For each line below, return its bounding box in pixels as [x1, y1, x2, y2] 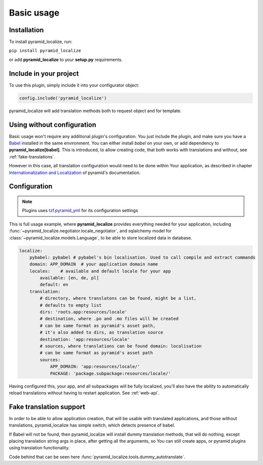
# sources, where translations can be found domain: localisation [39, 344, 202, 349]
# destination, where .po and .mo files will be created [39, 316, 179, 322]
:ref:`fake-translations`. [9, 154, 56, 159]
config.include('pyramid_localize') [19, 95, 107, 101]
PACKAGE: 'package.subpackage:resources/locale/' [50, 370, 171, 376]
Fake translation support [9, 403, 85, 411]
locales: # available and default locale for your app [29, 268, 171, 274]
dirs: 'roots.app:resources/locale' [39, 310, 128, 315]
